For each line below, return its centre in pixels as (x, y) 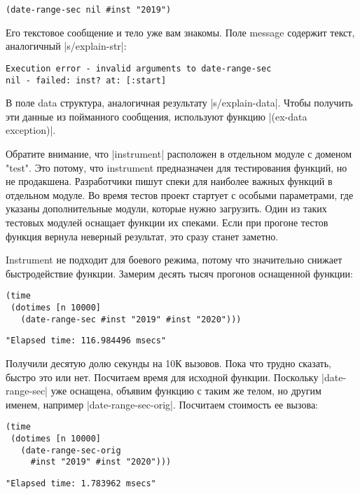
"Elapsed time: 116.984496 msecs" (86, 341)
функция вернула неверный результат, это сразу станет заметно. (142, 236)
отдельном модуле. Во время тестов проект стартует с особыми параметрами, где (180, 194)
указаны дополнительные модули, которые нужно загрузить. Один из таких (166, 208)
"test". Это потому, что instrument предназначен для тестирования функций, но (176, 167)
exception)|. (31, 130)
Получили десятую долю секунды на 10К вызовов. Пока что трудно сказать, (168, 363)
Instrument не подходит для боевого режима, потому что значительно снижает (174, 260)
